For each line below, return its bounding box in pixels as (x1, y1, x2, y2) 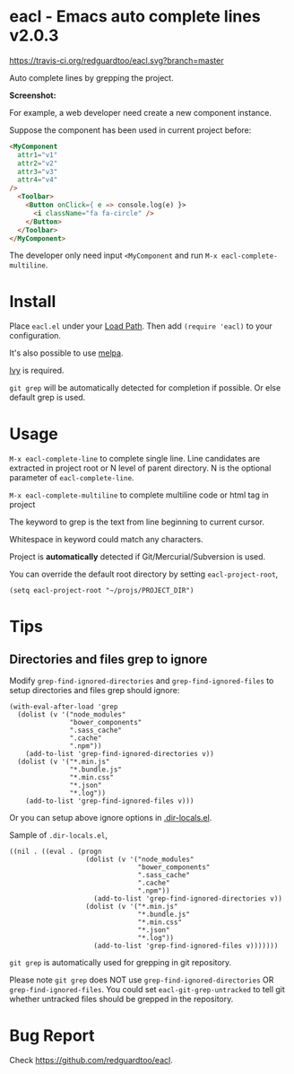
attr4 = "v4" (17, 175, 58, 185)
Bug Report (9, 1026, 96, 1045)
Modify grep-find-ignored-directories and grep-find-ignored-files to (9, 675, 274, 686)
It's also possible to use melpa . (9, 348, 124, 358)
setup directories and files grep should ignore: (9, 685, 180, 696)
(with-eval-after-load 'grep (9, 702, 118, 711)
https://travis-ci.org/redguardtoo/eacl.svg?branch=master (9, 55, 224, 66)
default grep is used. (9, 392, 86, 403)
